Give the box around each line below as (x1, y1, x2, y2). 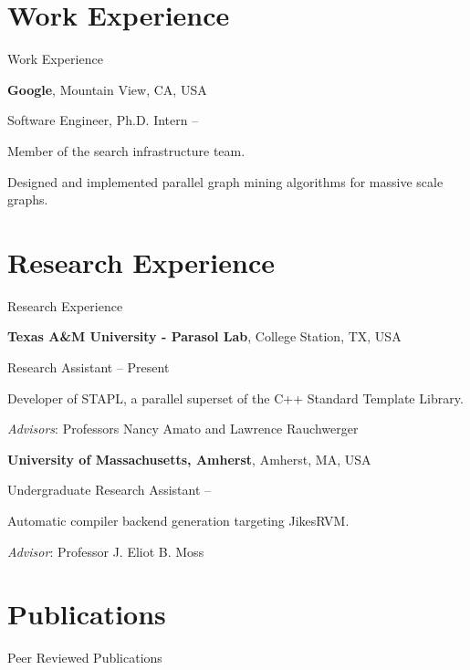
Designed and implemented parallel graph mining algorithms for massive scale (7, 172, 444, 191)
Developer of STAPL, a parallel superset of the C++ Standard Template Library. (7, 388, 464, 407)
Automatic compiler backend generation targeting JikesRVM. (7, 510, 350, 529)
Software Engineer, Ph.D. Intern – (7, 110, 199, 130)
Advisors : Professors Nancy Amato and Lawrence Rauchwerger (7, 419, 359, 438)
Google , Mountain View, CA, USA (7, 79, 207, 99)
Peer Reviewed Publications (7, 648, 162, 667)
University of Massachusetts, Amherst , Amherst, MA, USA (7, 449, 371, 468)
